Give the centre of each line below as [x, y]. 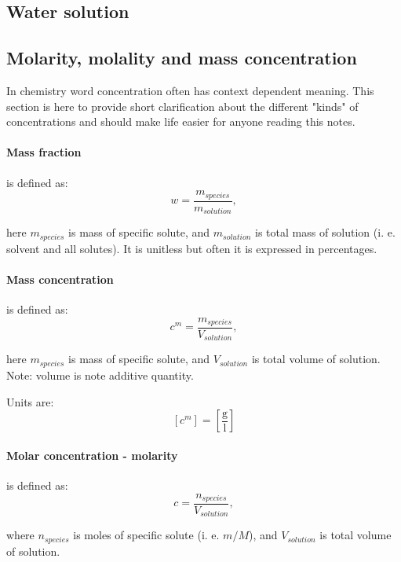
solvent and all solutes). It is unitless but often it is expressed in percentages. [192, 248]
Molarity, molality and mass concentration [182, 58]
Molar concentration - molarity [92, 455]
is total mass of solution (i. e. [325, 232]
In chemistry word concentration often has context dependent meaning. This [190, 90]
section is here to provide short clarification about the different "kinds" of [182, 106]
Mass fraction [44, 152]
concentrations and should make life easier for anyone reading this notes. [181, 121]
